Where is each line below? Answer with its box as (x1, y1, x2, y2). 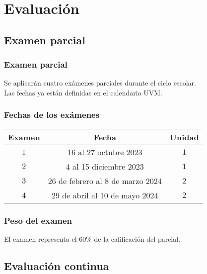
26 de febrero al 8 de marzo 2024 (48, 175, 162, 186)
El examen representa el (4, 234, 77, 244)
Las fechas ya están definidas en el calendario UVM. (4, 87, 163, 97)
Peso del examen (4, 214, 72, 226)
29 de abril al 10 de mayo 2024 (51, 189, 158, 201)
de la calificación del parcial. (94, 234, 181, 244)
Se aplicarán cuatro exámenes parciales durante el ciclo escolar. (4, 78, 196, 88)
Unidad (169, 131, 199, 143)
